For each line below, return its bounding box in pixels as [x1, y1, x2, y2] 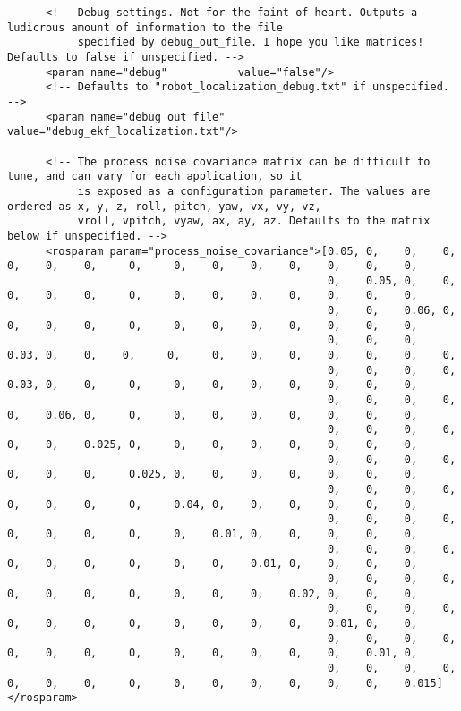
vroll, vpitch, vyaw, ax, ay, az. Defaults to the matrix [77, 215, 431, 228]
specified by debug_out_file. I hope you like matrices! [77, 36, 424, 49]
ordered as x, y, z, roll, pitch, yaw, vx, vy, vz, [7, 199, 321, 213]
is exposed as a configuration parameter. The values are [77, 184, 431, 198]
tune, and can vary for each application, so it [7, 170, 303, 183]
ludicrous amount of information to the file [7, 21, 283, 34]
